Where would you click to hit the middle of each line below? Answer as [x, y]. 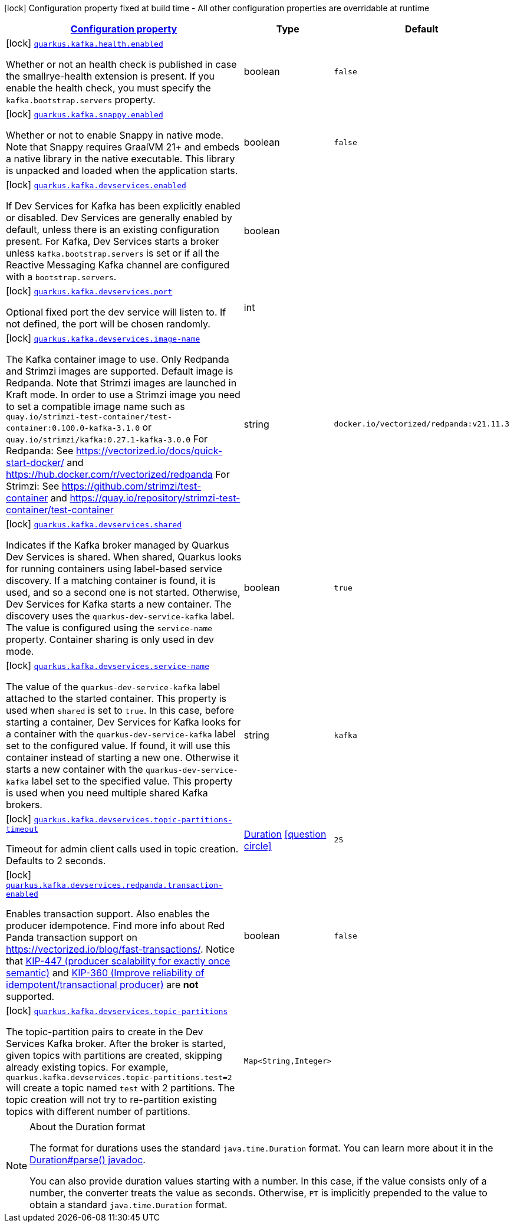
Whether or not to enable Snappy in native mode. [115, 135]
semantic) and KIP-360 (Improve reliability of [105, 973]
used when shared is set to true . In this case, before [120, 710]
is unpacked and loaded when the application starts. [122, 170]
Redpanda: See [40, 451]
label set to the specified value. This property [132, 781]
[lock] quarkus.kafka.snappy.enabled [85, 114]
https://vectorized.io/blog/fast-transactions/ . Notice [121, 949]
